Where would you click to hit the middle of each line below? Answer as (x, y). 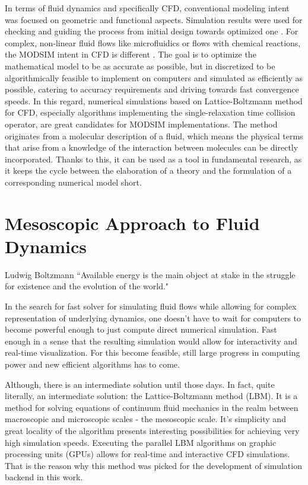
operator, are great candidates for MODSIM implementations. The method (141, 124)
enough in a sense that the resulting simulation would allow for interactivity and (151, 341)
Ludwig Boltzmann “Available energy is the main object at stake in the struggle (150, 274)
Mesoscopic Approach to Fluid (132, 223)
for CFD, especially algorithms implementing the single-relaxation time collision (150, 112)
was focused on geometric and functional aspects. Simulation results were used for (154, 19)
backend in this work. (44, 477)
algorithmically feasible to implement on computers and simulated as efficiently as (154, 77)
